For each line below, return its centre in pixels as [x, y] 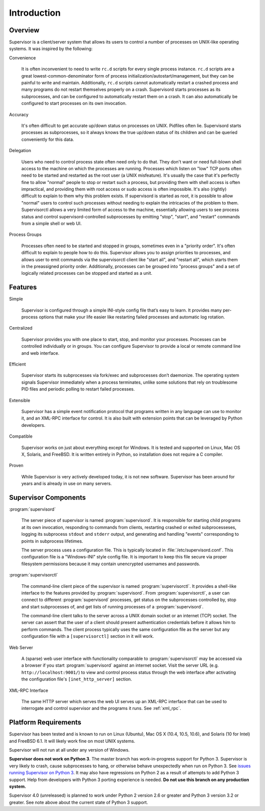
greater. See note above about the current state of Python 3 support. [79, 802]
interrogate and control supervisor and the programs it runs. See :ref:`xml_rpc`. [101, 708]
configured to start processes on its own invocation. [74, 104]
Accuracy [19, 114]
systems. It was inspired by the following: [51, 49]
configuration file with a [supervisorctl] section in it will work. [88, 636]
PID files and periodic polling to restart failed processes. [78, 389]
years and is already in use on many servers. [67, 484]
